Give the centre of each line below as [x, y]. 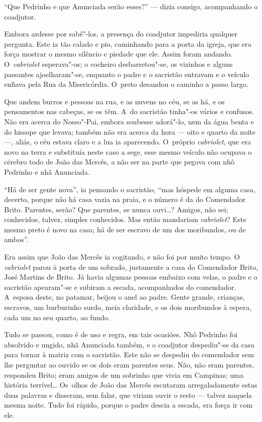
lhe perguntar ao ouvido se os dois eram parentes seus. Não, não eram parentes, [129, 364]
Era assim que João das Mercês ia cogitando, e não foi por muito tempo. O [122, 257]
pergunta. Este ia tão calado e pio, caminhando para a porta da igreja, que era [128, 43]
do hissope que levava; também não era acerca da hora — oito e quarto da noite [130, 131]
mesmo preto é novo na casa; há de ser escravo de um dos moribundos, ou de [125, 229]
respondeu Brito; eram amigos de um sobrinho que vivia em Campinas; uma [124, 374]
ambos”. [16, 239]
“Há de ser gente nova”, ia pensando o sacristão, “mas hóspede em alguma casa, [130, 189]
